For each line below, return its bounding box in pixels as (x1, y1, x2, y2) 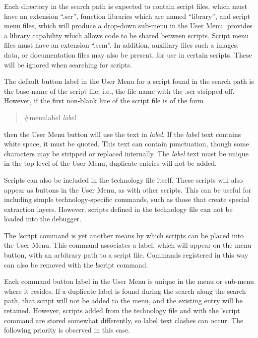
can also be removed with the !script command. (4, 259, 148, 270)
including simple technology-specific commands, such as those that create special (4, 194, 250, 204)
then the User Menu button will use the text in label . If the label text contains (4, 129, 241, 139)
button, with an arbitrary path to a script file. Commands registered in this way (4, 250, 249, 260)
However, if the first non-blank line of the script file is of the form (4, 95, 204, 106)
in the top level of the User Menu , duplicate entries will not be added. (4, 158, 217, 168)
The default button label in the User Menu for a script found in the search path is (4, 76, 254, 86)
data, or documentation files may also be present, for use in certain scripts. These (4, 49, 252, 60)
